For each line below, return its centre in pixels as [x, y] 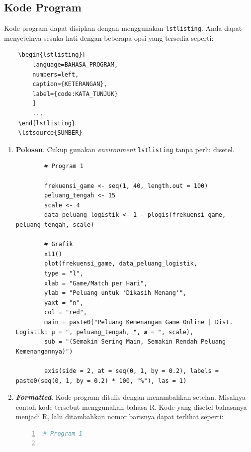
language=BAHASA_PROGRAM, [75, 65]
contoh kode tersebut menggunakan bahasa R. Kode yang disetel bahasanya [131, 407]
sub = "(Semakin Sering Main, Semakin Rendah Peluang [135, 342]
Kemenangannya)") [44, 351]
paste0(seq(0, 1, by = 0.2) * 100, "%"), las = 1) [101, 381]
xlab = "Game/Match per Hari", [96, 283]
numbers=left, [56, 74]
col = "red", [66, 313]
